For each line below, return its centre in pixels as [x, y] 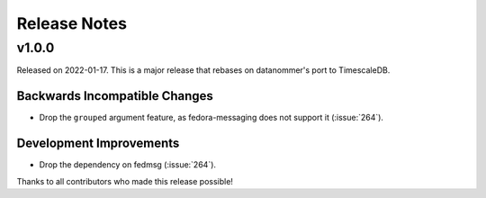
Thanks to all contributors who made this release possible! [125, 181]
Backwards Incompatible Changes [115, 96]
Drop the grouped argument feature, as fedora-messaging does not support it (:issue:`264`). [211, 118]
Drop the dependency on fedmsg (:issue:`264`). [127, 165]
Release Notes [72, 23]
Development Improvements [98, 144]
